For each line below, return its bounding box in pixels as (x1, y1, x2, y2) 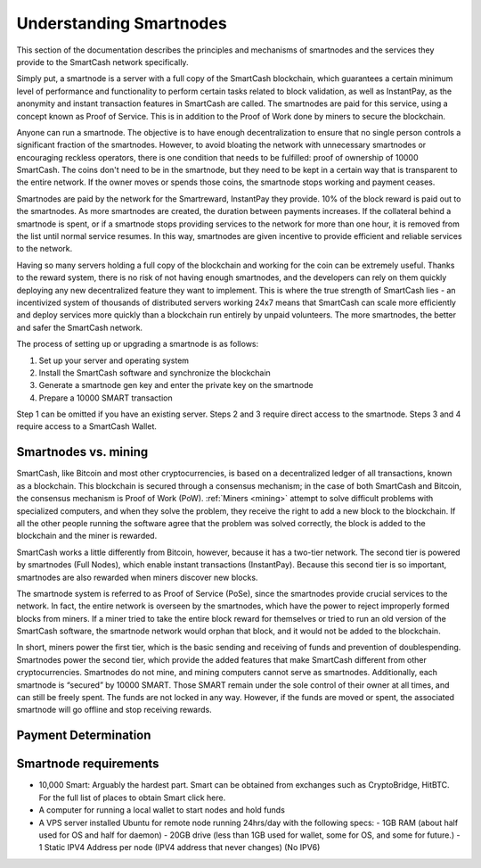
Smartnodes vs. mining (16, 444, 149, 459)
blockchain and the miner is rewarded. (16, 531, 158, 541)
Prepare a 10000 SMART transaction (38, 393, 173, 403)
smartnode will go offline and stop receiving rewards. (16, 705, 213, 715)
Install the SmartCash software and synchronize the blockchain (38, 367, 271, 378)
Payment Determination (16, 728, 151, 743)
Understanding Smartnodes (16, 13, 227, 33)
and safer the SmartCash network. (16, 322, 143, 333)
